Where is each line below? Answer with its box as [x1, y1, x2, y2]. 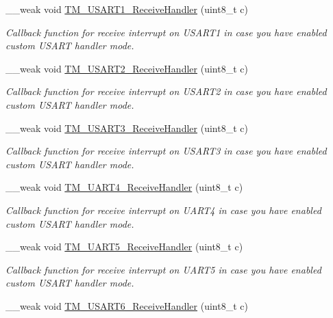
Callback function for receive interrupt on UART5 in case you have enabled [5, 262, 321, 276]
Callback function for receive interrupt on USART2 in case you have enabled [5, 84, 327, 98]
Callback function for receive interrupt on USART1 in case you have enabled [5, 25, 327, 39]
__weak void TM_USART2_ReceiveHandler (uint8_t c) [5, 61, 248, 75]
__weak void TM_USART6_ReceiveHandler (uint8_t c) [5, 298, 248, 313]
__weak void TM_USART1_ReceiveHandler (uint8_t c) [5, 2, 248, 16]
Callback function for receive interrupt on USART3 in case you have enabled [5, 144, 327, 158]
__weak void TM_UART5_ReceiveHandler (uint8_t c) [5, 239, 243, 254]
